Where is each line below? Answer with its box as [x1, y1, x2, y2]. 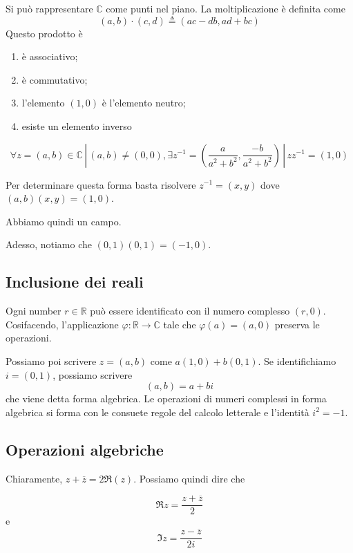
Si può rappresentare [6, 1, 93, 15]
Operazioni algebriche [6, 438, 164, 460]
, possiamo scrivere [53, 367, 133, 382]
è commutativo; [21, 72, 88, 86]
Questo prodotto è [6, 26, 83, 40]
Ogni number [6, 303, 61, 318]
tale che [163, 317, 196, 331]
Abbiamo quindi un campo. [6, 214, 122, 228]
